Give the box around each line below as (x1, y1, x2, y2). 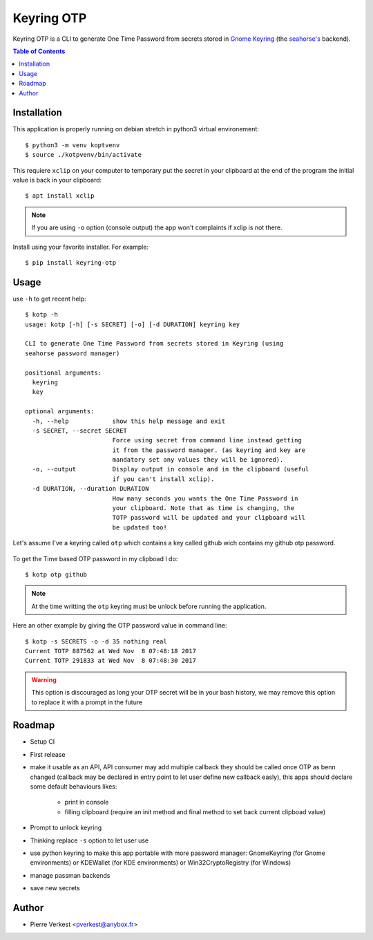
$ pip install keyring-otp (25, 258, 117, 266)
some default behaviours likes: (30, 782, 117, 791)
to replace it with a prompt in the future (31, 698, 143, 706)
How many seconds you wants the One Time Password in (112, 494, 298, 502)
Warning (31, 675, 57, 684)
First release (30, 750, 66, 758)
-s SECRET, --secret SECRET (32, 426, 128, 435)
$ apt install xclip (25, 192, 95, 200)
